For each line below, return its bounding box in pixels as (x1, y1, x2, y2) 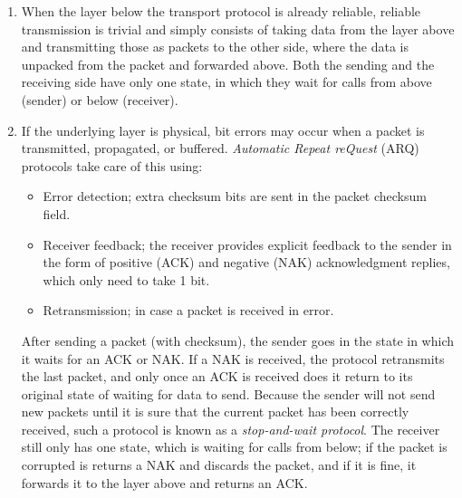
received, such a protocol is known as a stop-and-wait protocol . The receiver (21, 419, 440, 438)
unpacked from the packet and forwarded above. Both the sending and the (21, 54, 435, 73)
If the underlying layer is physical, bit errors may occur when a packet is (21, 120, 425, 139)
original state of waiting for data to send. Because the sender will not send (21, 384, 436, 403)
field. (43, 204, 71, 223)
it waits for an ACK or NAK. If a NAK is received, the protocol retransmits (21, 349, 445, 368)
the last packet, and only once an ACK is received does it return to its (21, 367, 413, 386)
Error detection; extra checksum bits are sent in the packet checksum (43, 187, 427, 206)
